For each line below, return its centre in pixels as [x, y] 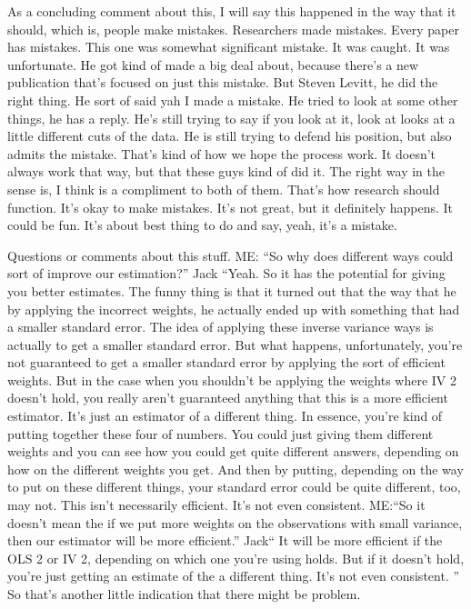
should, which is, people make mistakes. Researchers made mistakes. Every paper [233, 29]
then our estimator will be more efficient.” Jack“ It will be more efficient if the [225, 540]
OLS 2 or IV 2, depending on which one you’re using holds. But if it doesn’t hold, [236, 558]
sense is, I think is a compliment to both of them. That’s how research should [224, 189]
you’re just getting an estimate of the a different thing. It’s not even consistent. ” [234, 576]
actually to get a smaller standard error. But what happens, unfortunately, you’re [235, 344]
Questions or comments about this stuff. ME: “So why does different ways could [230, 255]
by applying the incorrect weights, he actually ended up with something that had [234, 309]
